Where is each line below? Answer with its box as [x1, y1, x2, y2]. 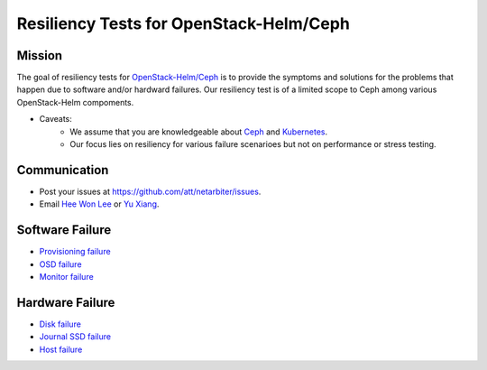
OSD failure [39, 258, 82, 270]
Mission [16, 48, 63, 63]
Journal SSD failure [39, 331, 112, 342]
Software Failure [16, 222, 112, 238]
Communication [16, 162, 109, 178]
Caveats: [39, 114, 72, 125]
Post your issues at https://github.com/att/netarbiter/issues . [39, 186, 262, 197]
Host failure [39, 344, 83, 355]
